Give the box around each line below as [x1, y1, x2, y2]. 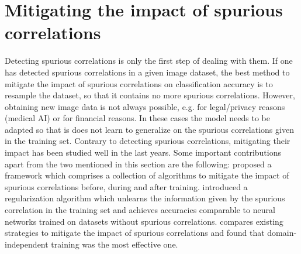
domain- [267, 226, 297, 239]
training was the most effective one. [51, 238, 178, 250]
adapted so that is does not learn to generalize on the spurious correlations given [5, 123, 294, 135]
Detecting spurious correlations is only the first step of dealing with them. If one [5, 54, 293, 67]
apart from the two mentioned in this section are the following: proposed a [5, 157, 272, 170]
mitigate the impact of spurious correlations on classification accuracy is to [5, 77, 273, 90]
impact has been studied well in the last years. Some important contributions [5, 146, 282, 159]
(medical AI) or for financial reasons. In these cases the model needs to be [5, 112, 270, 124]
